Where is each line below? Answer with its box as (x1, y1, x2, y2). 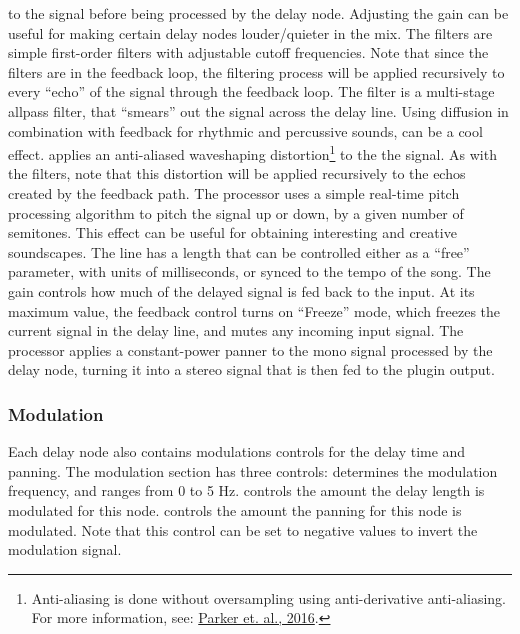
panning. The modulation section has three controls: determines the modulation (8, 460, 498, 481)
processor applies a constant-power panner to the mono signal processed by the (8, 339, 493, 360)
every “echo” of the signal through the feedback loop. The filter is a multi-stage (8, 81, 495, 102)
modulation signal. (8, 539, 122, 560)
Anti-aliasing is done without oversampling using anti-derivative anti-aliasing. (31, 587, 506, 608)
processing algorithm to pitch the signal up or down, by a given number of (8, 202, 464, 223)
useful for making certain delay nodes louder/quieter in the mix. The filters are (8, 22, 493, 43)
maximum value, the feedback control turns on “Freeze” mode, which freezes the (8, 300, 500, 321)
